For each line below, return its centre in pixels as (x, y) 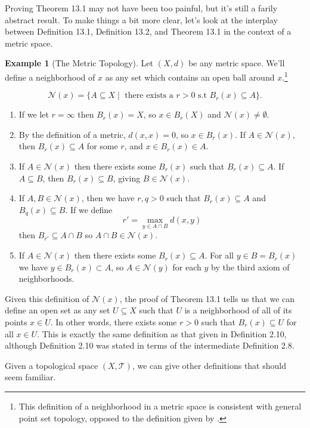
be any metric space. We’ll (236, 63)
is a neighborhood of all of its (238, 310)
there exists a (149, 96)
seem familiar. (30, 377)
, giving (127, 178)
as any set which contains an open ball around (190, 77)
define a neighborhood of (50, 77)
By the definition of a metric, (72, 134)
